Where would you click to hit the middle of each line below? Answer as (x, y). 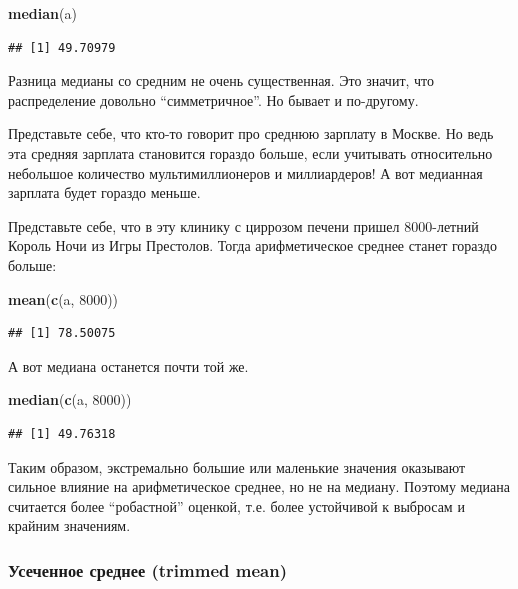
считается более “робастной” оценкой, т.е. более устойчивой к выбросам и (236, 505)
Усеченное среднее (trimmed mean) (147, 569)
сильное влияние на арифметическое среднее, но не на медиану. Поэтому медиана (259, 486)
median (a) (42, 13)
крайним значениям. (69, 525)
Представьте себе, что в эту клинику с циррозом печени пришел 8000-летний (243, 225)
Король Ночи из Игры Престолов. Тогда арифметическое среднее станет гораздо (252, 245)
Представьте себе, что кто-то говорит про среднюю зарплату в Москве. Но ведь (251, 133)
